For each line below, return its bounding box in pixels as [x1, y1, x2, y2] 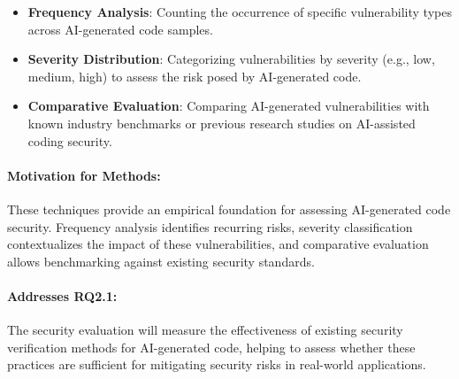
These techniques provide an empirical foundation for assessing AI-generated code [7, 199, 451, 218]
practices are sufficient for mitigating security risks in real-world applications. [7, 355, 426, 374]
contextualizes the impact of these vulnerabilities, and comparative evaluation [7, 235, 429, 253]
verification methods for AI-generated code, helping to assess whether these [7, 337, 416, 356]
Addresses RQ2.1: [7, 286, 118, 305]
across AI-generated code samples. [27, 19, 213, 38]
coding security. [27, 131, 112, 150]
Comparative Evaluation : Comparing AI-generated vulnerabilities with [27, 97, 430, 115]
